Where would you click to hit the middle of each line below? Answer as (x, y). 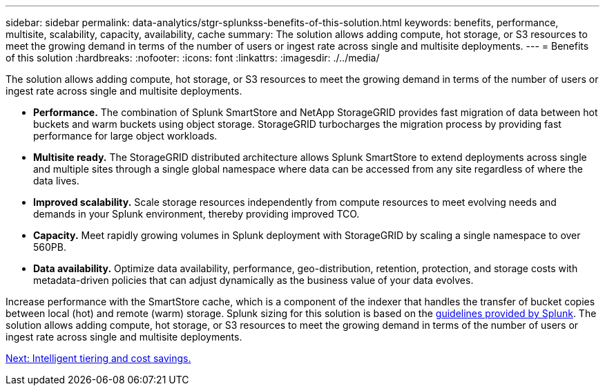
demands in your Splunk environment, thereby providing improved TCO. (196, 214)
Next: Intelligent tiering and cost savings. (98, 358)
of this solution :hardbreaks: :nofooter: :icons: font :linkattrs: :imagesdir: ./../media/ (193, 58)
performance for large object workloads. (125, 136)
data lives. (56, 181)
